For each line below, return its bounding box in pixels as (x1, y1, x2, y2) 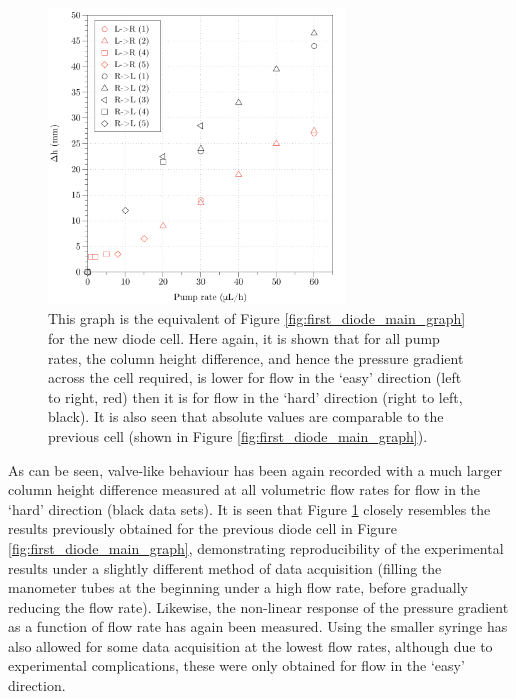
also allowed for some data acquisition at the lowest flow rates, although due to (8, 635, 493, 656)
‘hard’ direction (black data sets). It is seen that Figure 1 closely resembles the (8, 498, 491, 519)
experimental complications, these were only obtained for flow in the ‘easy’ (8, 655, 465, 676)
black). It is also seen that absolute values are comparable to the (48, 406, 444, 427)
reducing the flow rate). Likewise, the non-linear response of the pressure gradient (8, 596, 509, 617)
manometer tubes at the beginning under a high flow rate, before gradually (8, 577, 468, 598)
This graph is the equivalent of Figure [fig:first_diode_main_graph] (48, 308, 466, 329)
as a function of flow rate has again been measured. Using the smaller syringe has (8, 616, 508, 637)
